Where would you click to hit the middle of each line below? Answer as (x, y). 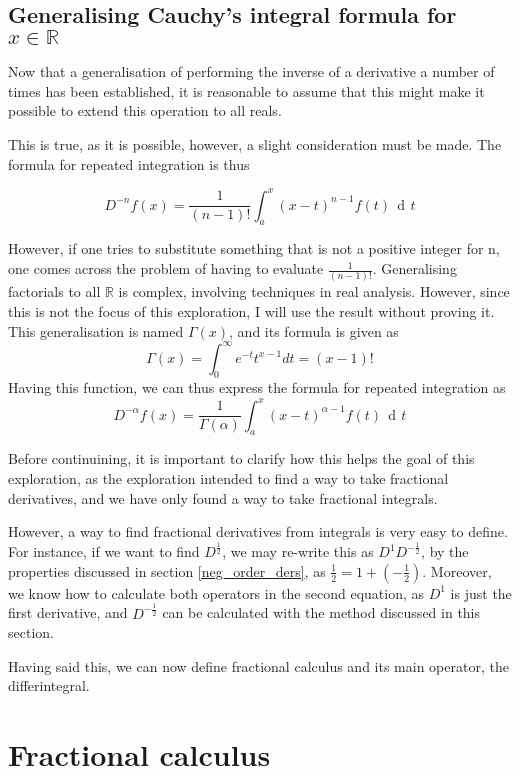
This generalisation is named (96, 330)
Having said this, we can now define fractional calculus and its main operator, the (258, 665)
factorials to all (54, 291)
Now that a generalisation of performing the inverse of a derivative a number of (251, 71)
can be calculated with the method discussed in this (321, 612)
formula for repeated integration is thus (129, 163)
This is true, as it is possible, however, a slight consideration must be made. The (255, 143)
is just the (481, 592)
